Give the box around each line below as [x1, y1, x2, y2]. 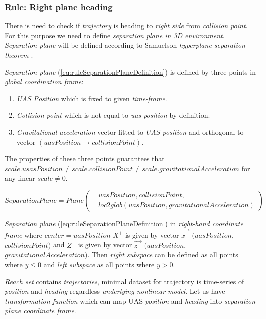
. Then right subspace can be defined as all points [87, 249, 238, 260]
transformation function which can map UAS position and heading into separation [5, 295, 256, 306]
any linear [5, 173, 35, 183]
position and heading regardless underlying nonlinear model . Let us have [5, 286, 225, 296]
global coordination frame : [5, 76, 84, 87]
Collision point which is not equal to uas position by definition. [16, 110, 210, 120]
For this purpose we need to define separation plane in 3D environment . [5, 30, 225, 40]
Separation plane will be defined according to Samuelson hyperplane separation [5, 40, 245, 50]
